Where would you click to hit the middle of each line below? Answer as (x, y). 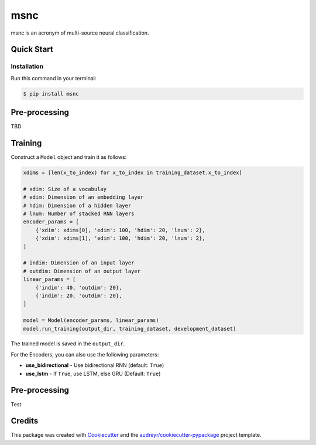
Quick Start (32, 50)
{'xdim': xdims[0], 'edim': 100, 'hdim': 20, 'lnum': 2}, (120, 230)
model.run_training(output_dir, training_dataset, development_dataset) (130, 329)
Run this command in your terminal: (54, 78)
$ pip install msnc (51, 94)
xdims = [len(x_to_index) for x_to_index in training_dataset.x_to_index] (133, 173)
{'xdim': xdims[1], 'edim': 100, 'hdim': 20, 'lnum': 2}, (120, 238)
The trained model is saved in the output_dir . (68, 344)
